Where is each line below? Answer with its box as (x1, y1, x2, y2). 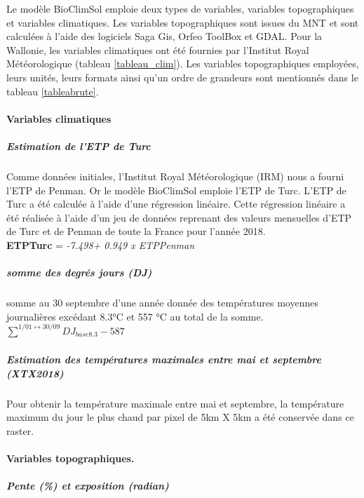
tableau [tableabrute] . (6, 83, 99, 98)
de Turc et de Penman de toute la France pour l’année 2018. (6, 224, 266, 238)
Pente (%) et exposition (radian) (6, 478, 169, 493)
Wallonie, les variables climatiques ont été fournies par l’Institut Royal (6, 42, 309, 57)
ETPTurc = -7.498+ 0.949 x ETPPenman (6, 237, 195, 252)
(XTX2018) (6, 365, 64, 380)
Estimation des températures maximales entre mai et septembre (6, 352, 321, 367)
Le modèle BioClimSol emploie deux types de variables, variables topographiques (6, 1, 354, 15)
